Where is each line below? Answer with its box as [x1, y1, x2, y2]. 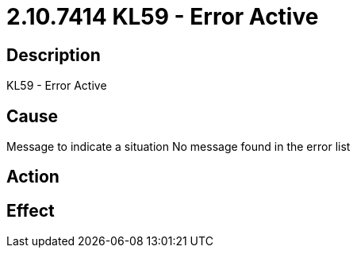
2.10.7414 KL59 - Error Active [6, 3, 319, 30]
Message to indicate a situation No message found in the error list [6, 140, 351, 154]
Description [6, 44, 101, 65]
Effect [6, 200, 55, 221]
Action [6, 167, 59, 187]
